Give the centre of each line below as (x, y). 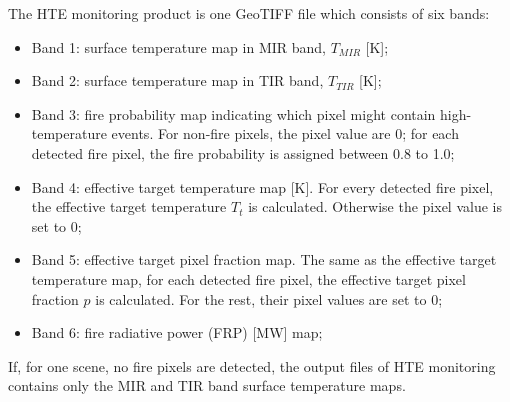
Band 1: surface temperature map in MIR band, (179, 46)
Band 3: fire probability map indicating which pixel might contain (233, 113)
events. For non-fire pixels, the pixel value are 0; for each (285, 133)
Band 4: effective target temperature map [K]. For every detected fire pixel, (262, 186)
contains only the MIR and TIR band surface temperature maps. (207, 385)
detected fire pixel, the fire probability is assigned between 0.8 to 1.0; (243, 152)
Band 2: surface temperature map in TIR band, (177, 80)
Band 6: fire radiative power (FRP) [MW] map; (177, 332)
